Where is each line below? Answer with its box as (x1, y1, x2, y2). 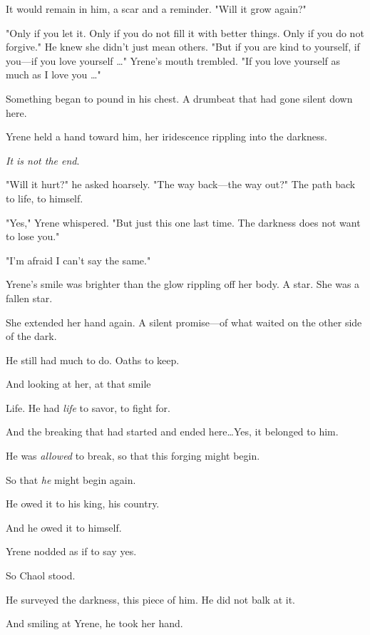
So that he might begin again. (6, 472, 136, 487)
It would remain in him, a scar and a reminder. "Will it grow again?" (6, 1, 307, 16)
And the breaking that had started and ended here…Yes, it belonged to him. (6, 424, 339, 439)
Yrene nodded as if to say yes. (6, 544, 137, 559)
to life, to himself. (6, 190, 83, 205)
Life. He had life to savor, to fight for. (6, 400, 170, 415)
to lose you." (6, 229, 60, 244)
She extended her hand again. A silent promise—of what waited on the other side (6, 314, 362, 329)
